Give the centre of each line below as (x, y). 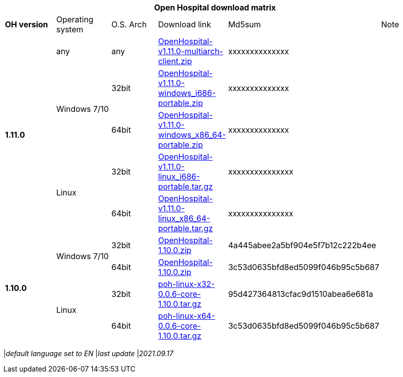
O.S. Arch (129, 24)
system (70, 29)
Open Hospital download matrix (215, 7)
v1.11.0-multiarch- (191, 51)
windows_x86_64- (192, 135)
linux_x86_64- (184, 218)
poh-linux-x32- (187, 284)
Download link (185, 24)
